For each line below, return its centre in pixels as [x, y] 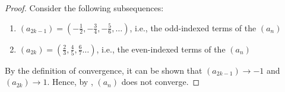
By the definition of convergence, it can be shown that [104, 70]
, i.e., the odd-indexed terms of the [193, 27]
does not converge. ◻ [161, 82]
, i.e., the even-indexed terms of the [161, 49]
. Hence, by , [70, 82]
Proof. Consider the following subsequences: [84, 8]
